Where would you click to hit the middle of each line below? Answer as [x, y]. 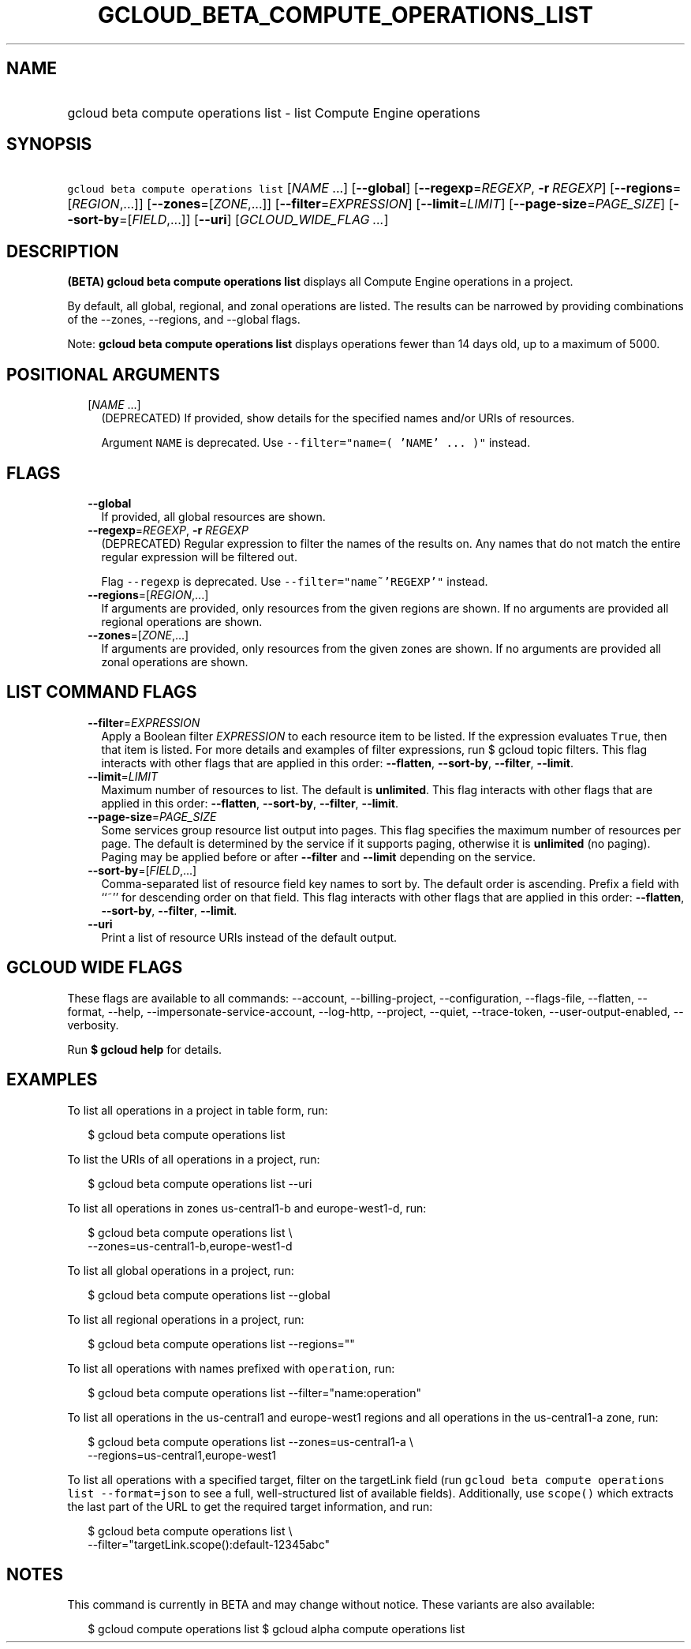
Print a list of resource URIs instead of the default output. [249, 937]
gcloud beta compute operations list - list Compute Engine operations [274, 112]
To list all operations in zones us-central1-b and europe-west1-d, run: [247, 1208]
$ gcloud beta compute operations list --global [209, 1295]
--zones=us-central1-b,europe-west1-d [190, 1246]
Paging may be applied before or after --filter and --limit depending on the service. [318, 856]
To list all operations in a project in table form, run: [198, 1110]
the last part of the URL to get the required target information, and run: [250, 1506]
